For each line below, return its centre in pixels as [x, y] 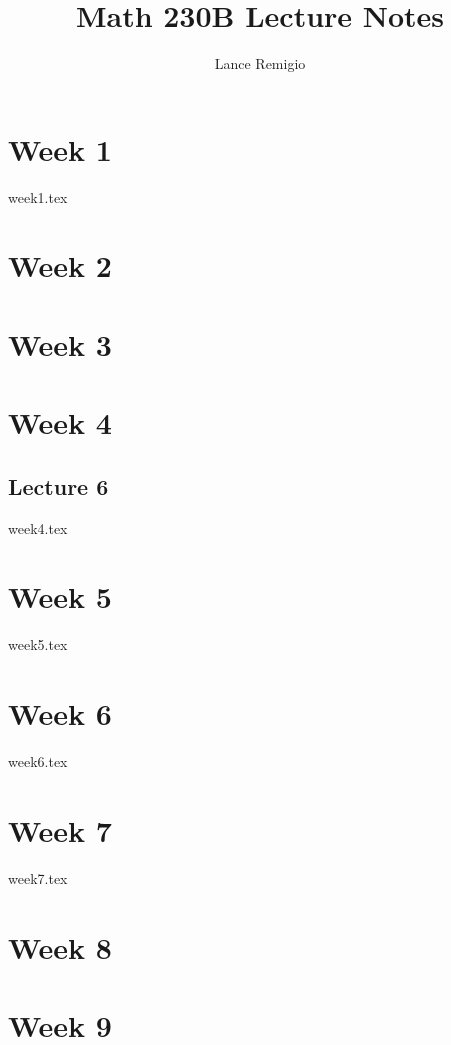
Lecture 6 [58, 485]
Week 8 [60, 946]
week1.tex [38, 196]
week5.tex [38, 644]
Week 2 [60, 265]
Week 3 [60, 343]
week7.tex [38, 877]
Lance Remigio [260, 63]
